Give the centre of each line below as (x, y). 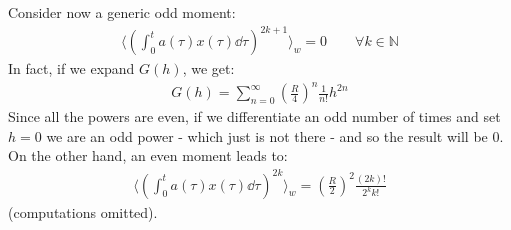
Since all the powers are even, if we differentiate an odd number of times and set (254, 116)
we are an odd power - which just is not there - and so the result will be (267, 135)
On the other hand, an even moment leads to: (148, 155)
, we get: (208, 68)
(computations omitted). (83, 211)
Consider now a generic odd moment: (122, 12)
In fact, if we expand (71, 68)
